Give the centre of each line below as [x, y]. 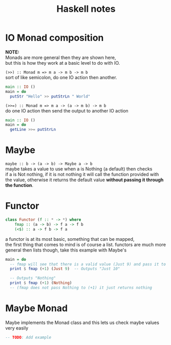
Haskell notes [86, 9]
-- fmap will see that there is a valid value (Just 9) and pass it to [88, 264]
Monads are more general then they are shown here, [61, 57]
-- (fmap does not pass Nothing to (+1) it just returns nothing [81, 288]
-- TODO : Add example [28, 337]
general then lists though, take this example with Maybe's [66, 250]
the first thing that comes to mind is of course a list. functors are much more [86, 244]
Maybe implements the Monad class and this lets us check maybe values [82, 322]
